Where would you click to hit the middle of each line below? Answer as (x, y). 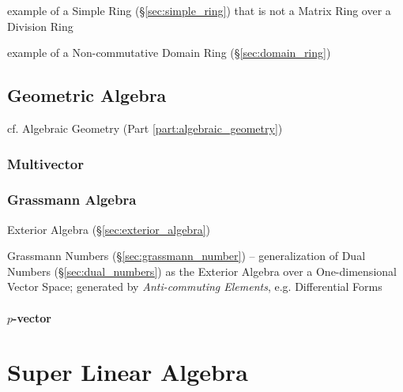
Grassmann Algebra (72, 200)
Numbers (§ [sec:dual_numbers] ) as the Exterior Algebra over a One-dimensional (202, 271)
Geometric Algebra (87, 95)
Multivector (45, 163)
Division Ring (40, 26)
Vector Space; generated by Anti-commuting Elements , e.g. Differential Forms (195, 286)
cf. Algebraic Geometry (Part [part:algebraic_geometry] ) (145, 128)
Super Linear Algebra (128, 372)
